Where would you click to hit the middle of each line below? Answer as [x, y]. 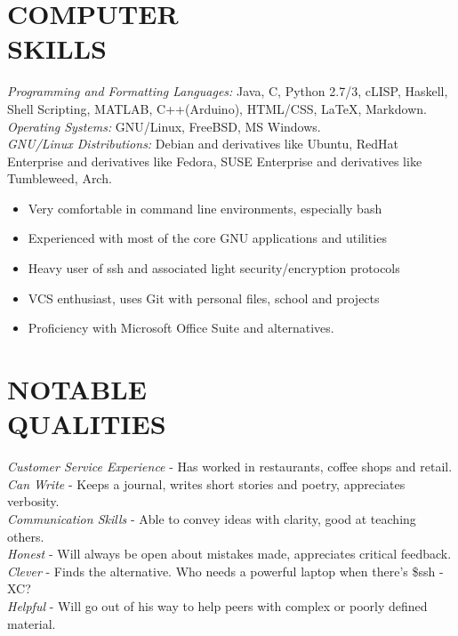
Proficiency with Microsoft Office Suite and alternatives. [181, 328]
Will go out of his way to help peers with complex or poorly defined [242, 605]
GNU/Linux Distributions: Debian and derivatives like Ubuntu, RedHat [203, 144]
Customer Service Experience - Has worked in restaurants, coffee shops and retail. [230, 467]
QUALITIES [87, 424]
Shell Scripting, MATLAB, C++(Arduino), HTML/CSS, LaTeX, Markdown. [217, 108]
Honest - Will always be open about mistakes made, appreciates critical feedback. [229, 554]
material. [32, 623]
